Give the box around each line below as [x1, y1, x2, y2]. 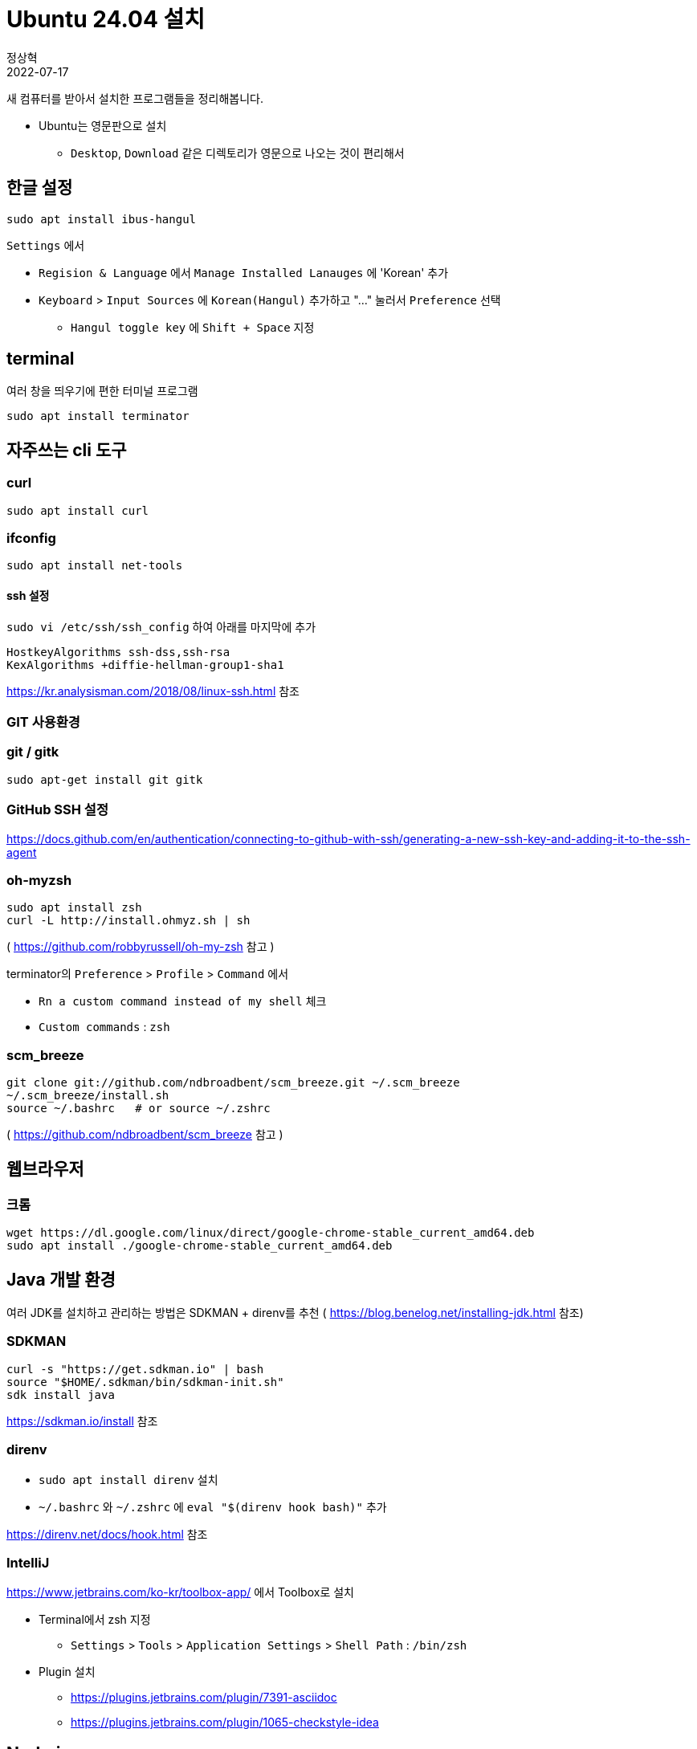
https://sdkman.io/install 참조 [6, 1413, 158, 1428]
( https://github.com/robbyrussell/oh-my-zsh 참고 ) [6, 940, 275, 954]
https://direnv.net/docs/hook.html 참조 [6, 1527, 208, 1541]
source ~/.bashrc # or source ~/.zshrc [6, 1102, 271, 1115]
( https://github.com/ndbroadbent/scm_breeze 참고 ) [6, 1127, 283, 1141]
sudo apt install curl [6, 503, 149, 517]
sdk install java [6, 1388, 115, 1401]
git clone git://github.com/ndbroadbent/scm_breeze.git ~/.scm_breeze [6, 1076, 460, 1089]
